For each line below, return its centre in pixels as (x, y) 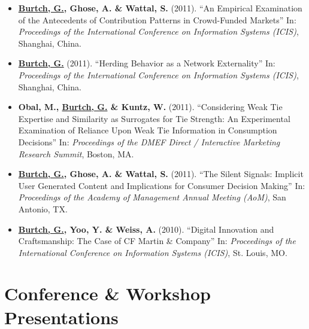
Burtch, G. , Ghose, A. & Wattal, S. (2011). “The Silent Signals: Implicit (161, 174)
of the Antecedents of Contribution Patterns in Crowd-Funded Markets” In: (157, 19)
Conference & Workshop (107, 293)
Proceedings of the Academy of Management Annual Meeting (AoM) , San (152, 197)
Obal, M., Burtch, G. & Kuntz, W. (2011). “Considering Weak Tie (150, 107)
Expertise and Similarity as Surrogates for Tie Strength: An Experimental (154, 118)
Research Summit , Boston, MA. (76, 153)
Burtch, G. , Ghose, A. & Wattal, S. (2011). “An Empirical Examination (160, 8)
